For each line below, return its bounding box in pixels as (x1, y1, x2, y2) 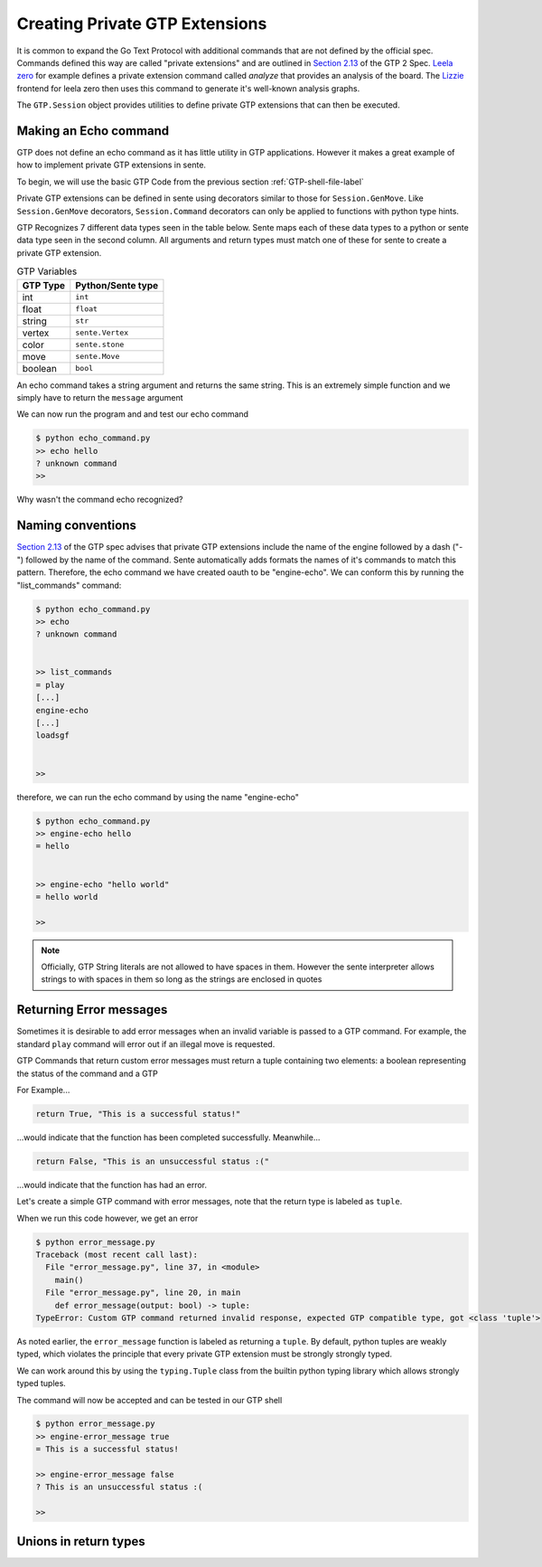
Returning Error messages (16, 1002, 168, 1017)
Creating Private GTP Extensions (16, 14, 267, 33)
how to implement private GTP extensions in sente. (16, 159, 207, 171)
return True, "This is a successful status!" (35, 1109, 241, 1119)
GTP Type (22, 278, 66, 291)
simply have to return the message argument (16, 392, 183, 402)
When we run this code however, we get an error (16, 1213, 199, 1223)
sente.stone (75, 340, 125, 350)
